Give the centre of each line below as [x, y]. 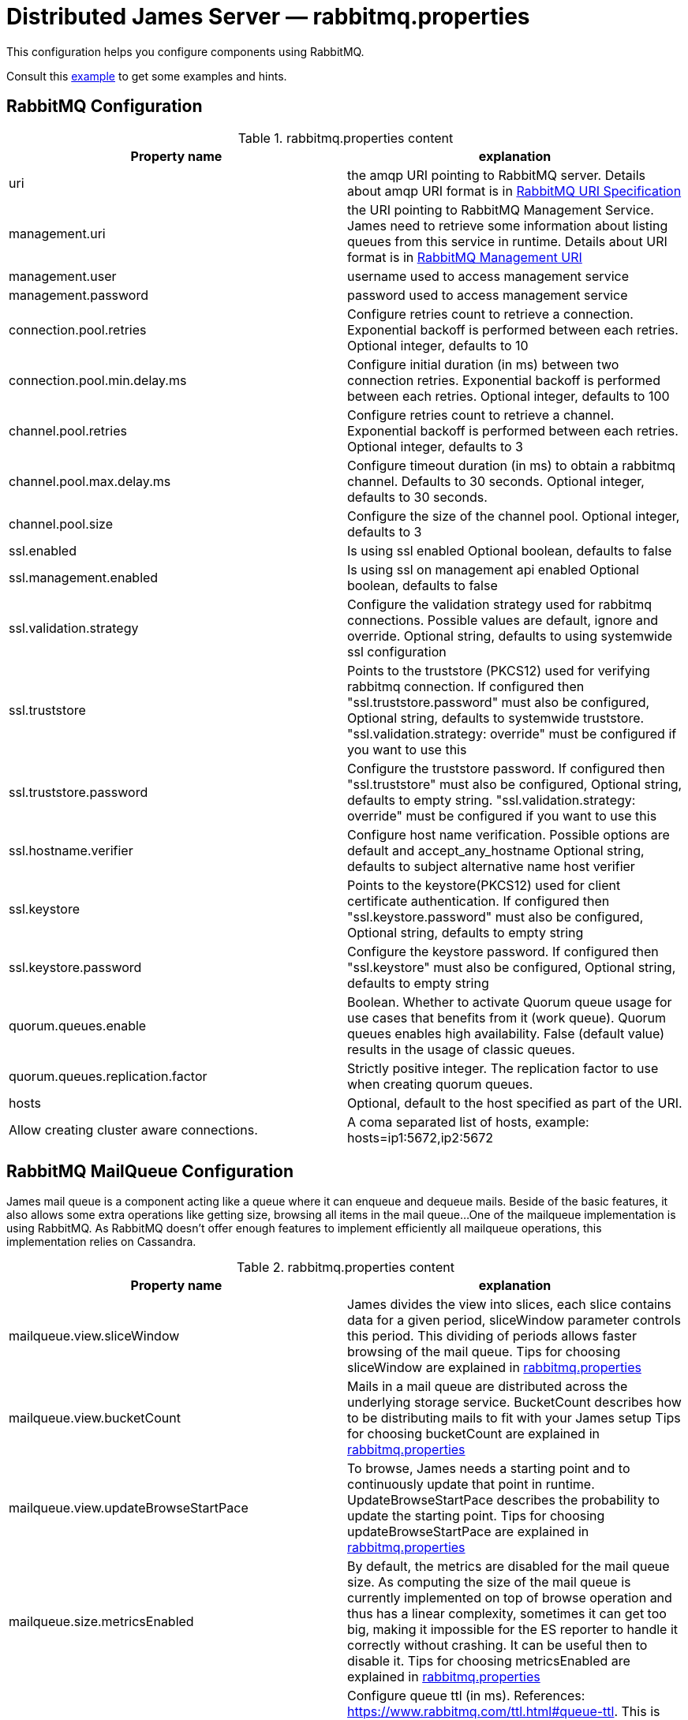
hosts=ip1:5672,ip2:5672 [420, 1137]
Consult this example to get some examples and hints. [147, 76]
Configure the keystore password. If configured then [503, 951]
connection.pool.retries [78, 329]
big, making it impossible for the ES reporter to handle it [513, 1630]
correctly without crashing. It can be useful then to [497, 1645]
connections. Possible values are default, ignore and [503, 620]
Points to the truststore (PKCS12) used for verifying [499, 670]
